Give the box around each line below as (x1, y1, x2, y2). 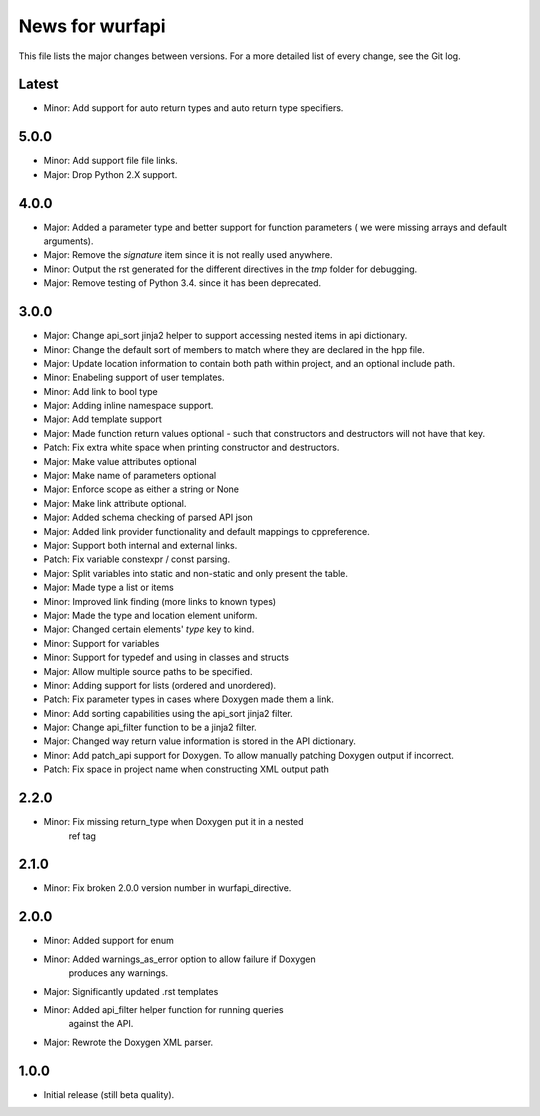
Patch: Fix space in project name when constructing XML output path (43, 763, 330, 775)
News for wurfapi (18, 15, 166, 37)
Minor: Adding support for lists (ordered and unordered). (43, 679, 277, 691)
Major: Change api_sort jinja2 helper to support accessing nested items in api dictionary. (43, 330, 408, 342)
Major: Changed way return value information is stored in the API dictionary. (43, 735, 357, 747)
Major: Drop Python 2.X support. (43, 168, 178, 180)
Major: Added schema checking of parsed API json (43, 511, 254, 524)
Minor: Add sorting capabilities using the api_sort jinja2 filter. (43, 707, 294, 719)
